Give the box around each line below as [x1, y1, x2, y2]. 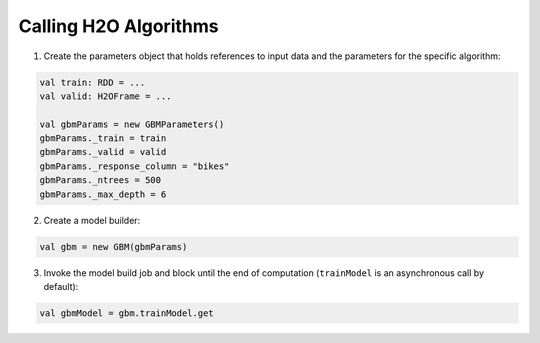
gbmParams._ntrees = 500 [39, 175, 162, 186]
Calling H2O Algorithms [18, 15, 219, 37]
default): [43, 281, 79, 292]
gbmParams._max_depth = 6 [39, 188, 167, 200]
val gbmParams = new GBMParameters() [39, 118, 225, 130]
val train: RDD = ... [39, 76, 146, 88]
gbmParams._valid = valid [39, 146, 167, 158]
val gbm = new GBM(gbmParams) [39, 241, 188, 252]
